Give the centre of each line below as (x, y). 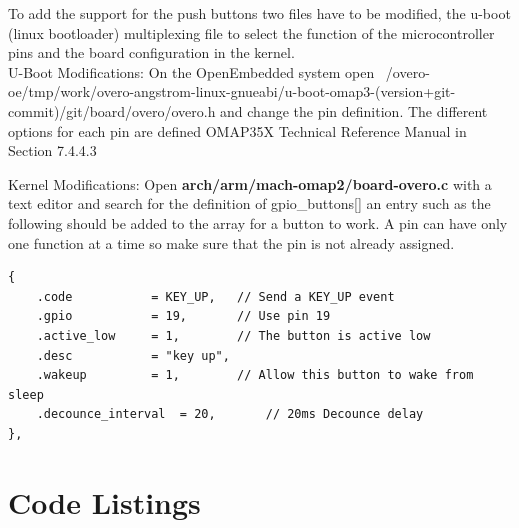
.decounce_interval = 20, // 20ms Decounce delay (230, 414)
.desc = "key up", (133, 355)
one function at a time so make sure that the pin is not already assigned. (231, 242)
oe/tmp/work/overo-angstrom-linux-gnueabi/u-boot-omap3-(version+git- (232, 91)
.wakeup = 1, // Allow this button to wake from (255, 375)
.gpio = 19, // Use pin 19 (183, 316)
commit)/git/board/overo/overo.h (112, 110)
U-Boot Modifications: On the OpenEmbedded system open (191, 71)
